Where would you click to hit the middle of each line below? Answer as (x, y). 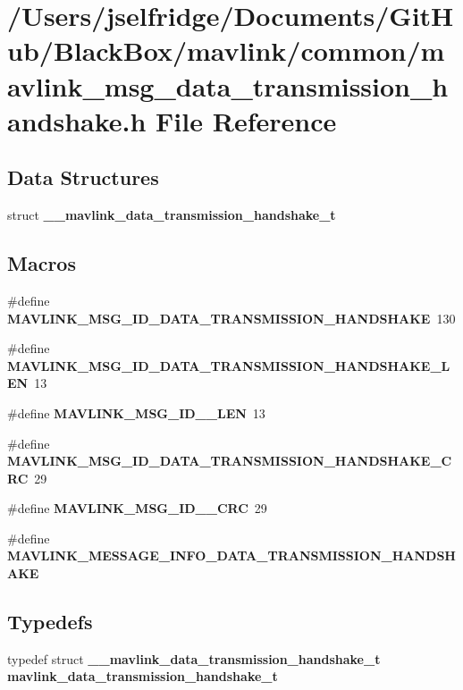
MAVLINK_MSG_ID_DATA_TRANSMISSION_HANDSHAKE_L (229, 365)
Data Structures (83, 177)
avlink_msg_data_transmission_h (228, 85)
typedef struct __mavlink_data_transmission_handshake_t (194, 658)
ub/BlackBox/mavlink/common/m (226, 50)
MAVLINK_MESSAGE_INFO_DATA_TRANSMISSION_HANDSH (231, 555)
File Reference (246, 120)
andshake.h (77, 120)
